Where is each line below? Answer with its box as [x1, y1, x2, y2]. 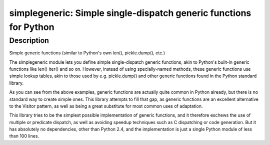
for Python [9, 21, 54, 32]
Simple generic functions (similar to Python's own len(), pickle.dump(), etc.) [9, 50, 165, 56]
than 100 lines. [9, 133, 39, 139]
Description [9, 36, 49, 45]
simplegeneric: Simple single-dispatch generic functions [9, 7, 251, 18]
